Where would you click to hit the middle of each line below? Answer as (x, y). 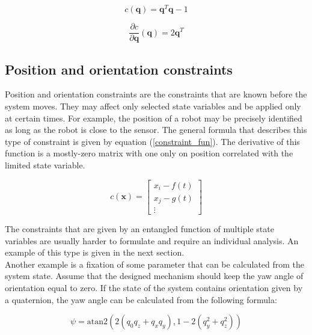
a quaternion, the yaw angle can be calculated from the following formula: (141, 299)
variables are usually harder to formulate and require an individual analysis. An (152, 240)
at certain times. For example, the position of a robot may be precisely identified (154, 118)
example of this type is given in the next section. (95, 252)
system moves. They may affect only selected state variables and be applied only (153, 106)
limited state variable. (45, 164)
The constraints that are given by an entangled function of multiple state (139, 229)
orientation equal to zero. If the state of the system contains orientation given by (154, 288)
